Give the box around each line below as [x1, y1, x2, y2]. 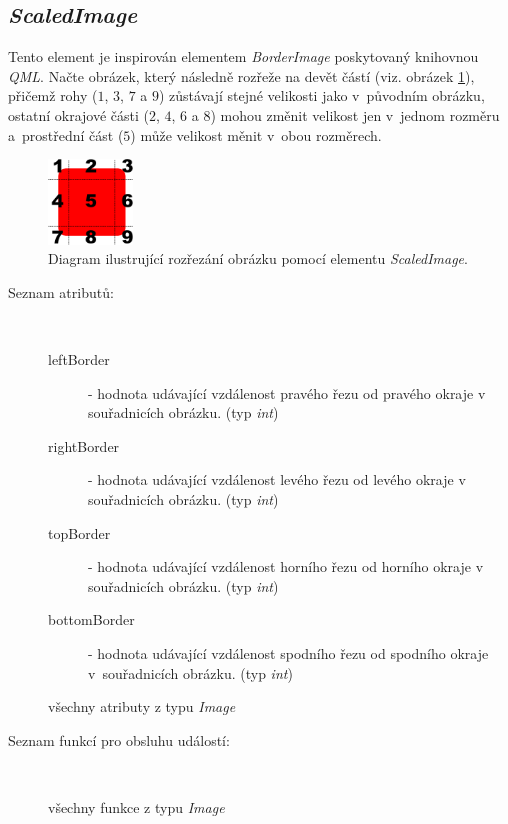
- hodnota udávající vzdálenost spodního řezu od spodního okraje [88, 642, 489, 663]
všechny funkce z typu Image [48, 796, 225, 817]
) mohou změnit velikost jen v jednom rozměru [210, 104, 500, 125]
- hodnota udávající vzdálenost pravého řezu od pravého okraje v [88, 382, 486, 403]
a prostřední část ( [8, 124, 124, 145]
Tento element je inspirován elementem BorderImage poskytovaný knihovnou [8, 46, 479, 67]
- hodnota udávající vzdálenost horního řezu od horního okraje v [88, 556, 484, 577]
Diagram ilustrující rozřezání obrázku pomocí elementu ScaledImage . [48, 248, 468, 269]
